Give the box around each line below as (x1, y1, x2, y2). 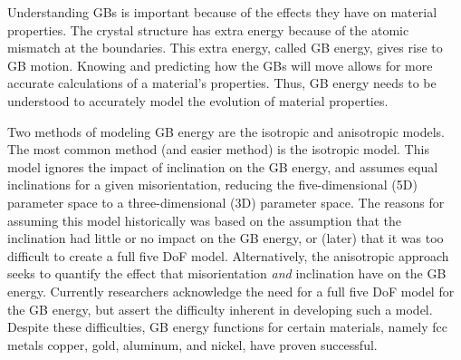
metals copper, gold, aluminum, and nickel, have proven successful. (7, 335, 378, 354)
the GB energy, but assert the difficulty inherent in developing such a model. (7, 299, 433, 318)
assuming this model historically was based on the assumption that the (7, 210, 402, 229)
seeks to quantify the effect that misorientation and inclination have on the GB (7, 264, 447, 283)
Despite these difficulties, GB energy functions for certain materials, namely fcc (7, 317, 447, 336)
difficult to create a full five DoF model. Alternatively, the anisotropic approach (7, 246, 449, 265)
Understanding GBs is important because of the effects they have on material (7, 3, 437, 21)
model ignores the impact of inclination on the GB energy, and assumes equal (7, 157, 438, 176)
